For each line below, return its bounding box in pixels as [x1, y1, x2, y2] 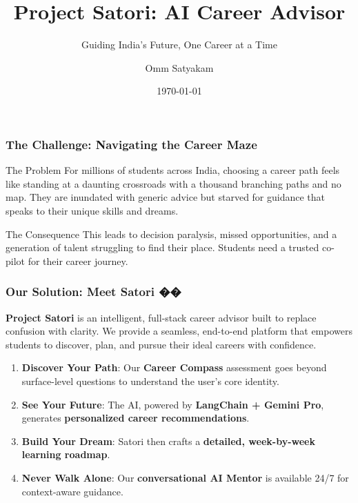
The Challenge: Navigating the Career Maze [6, 135, 257, 152]
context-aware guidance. [21, 484, 123, 498]
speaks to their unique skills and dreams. [6, 203, 179, 217]
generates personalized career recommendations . [21, 411, 250, 425]
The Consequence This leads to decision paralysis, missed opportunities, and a [6, 226, 337, 241]
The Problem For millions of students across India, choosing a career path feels [6, 163, 340, 177]
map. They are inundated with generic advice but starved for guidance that [6, 190, 326, 204]
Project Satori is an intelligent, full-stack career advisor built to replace [6, 310, 317, 324]
